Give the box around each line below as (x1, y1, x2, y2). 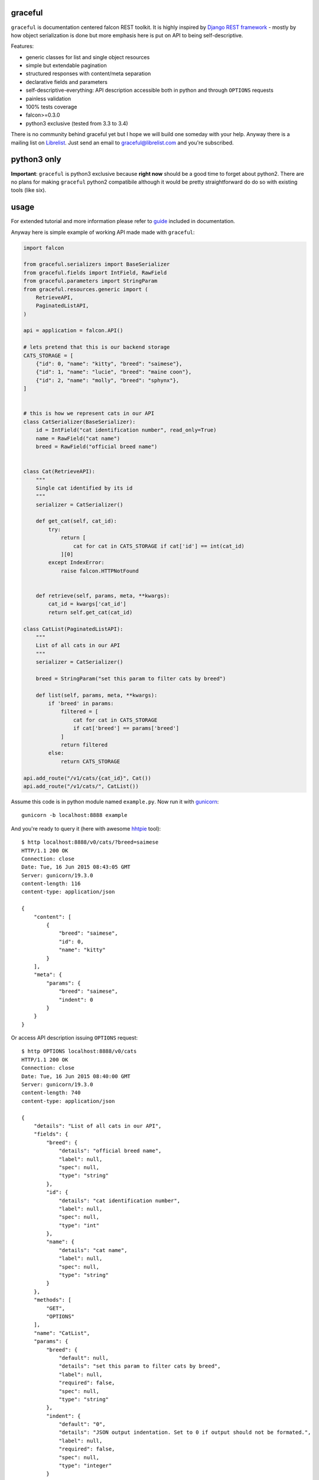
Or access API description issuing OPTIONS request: (11, 1034, 138, 1041)
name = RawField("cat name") (35, 435, 121, 442)
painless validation (25, 95, 71, 102)
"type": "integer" (58, 1462, 112, 1469)
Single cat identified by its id (35, 484, 133, 491)
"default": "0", (58, 1421, 106, 1428)
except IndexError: (48, 559, 105, 566)
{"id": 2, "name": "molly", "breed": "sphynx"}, (35, 377, 180, 384)
